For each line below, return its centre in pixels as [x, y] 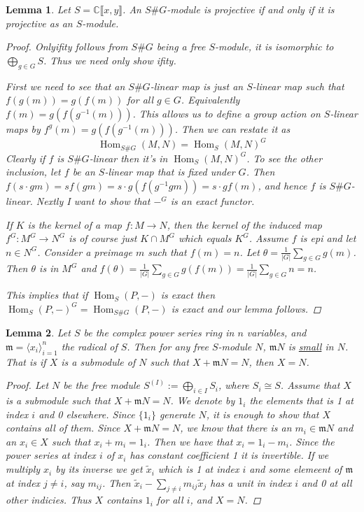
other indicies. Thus [49, 500]
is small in [311, 346]
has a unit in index [251, 482]
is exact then [188, 295]
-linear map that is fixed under [170, 172]
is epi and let [328, 238]
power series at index [51, 455]
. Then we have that [190, 441]
